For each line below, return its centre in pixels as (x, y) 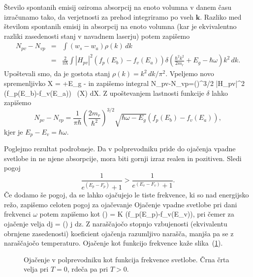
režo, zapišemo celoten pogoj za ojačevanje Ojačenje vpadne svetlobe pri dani (121, 204)
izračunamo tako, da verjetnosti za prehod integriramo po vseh (99, 16)
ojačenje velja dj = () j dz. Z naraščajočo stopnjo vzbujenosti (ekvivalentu (116, 224)
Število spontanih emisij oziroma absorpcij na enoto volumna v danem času (118, 7)
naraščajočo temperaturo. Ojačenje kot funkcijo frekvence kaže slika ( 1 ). (113, 243)
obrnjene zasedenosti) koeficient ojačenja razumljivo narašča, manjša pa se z (119, 233)
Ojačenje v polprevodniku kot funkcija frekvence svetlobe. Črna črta (126, 259)
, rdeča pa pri (88, 269)
